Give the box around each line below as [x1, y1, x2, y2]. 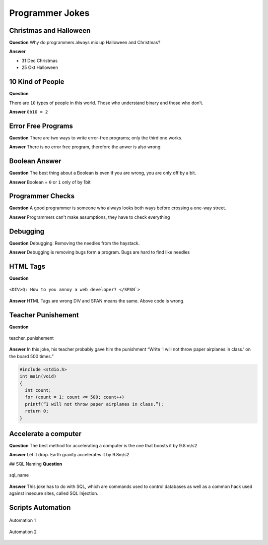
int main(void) [19, 373, 57, 379]
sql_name [9, 472, 29, 478]
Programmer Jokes [9, 7, 90, 18]
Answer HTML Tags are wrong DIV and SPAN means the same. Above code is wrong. [9, 298, 185, 303]
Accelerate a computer [9, 429, 82, 438]
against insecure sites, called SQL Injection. [9, 490, 99, 496]
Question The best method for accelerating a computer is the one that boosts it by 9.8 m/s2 [9, 443, 198, 449]
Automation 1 [9, 517, 36, 523]
